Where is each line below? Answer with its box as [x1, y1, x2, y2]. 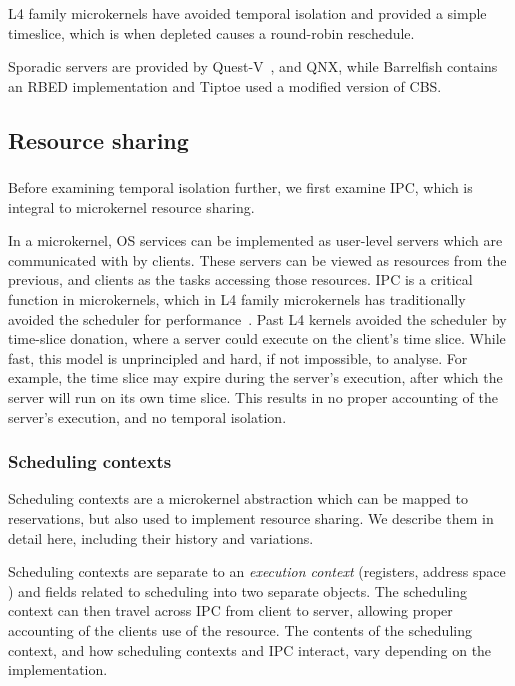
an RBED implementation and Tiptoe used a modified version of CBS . [8, 75, 442, 96]
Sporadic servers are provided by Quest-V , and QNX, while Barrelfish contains [8, 56, 498, 77]
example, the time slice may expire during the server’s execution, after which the [8, 367, 503, 388]
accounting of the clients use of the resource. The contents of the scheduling [8, 619, 472, 640]
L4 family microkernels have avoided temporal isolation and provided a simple [8, 3, 487, 23]
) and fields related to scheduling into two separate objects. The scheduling [8, 580, 467, 601]
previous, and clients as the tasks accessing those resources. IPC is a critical [8, 269, 473, 290]
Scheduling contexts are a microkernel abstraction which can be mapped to [8, 488, 468, 509]
